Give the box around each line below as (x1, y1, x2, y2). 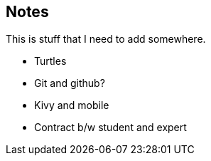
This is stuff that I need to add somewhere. (6, 33, 206, 46)
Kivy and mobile (34, 99, 109, 112)
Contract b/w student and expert (34, 121, 187, 134)
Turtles (34, 55, 67, 68)
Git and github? (34, 77, 105, 90)
